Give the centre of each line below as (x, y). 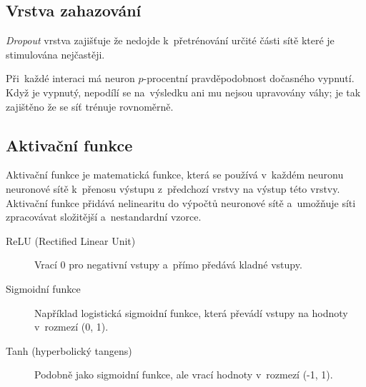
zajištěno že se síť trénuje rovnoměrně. (90, 106)
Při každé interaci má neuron (70, 78)
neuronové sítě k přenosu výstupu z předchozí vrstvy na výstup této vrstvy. (173, 188)
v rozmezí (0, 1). (71, 327)
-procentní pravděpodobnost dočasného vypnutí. (249, 78)
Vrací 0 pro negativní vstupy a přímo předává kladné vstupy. (168, 265)
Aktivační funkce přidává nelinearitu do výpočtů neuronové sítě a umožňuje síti (181, 202)
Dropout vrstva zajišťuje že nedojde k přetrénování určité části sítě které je (170, 40)
